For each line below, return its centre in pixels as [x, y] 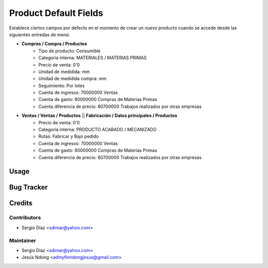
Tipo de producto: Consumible [70, 51]
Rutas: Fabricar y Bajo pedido [68, 136]
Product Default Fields [56, 13]
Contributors [25, 218]
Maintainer [23, 240]
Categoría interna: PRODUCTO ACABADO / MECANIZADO [98, 130]
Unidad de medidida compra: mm [72, 79]
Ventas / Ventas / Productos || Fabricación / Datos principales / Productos [100, 116]
